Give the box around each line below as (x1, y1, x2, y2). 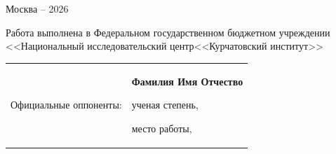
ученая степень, (131, 97, 199, 112)
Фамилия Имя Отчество (131, 73, 243, 88)
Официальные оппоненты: (11, 97, 122, 112)
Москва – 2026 (6, 1, 69, 15)
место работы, (131, 120, 192, 135)
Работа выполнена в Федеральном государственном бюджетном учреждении (6, 24, 330, 39)
